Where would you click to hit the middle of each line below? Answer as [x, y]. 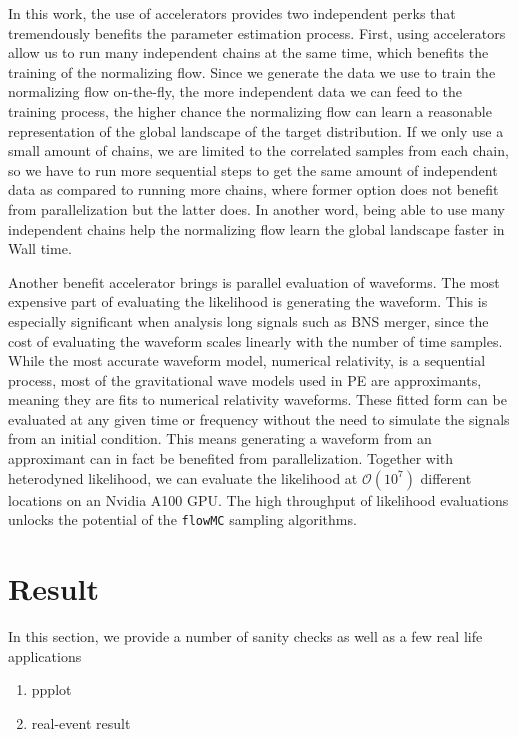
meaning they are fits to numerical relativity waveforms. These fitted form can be [257, 399]
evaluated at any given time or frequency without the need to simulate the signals [259, 418]
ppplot [51, 689]
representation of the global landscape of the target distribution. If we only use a [256, 130]
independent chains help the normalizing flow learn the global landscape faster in [256, 228]
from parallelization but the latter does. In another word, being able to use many [256, 208]
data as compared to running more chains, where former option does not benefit [253, 189]
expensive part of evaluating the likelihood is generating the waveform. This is [248, 301]
